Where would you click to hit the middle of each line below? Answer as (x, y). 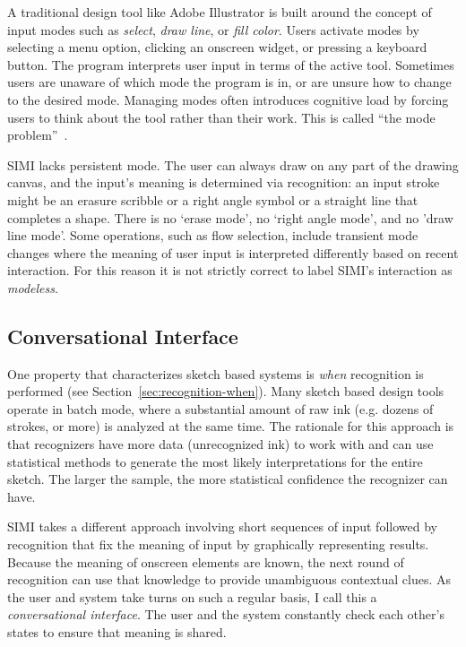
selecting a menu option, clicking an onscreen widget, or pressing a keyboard (217, 47)
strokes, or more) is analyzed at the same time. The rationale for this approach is (231, 426)
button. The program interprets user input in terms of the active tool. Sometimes (231, 64)
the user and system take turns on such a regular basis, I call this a (192, 596)
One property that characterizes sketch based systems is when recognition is (216, 373)
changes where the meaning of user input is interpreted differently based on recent (233, 252)
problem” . (38, 135)
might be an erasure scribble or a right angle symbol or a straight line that (213, 199)
